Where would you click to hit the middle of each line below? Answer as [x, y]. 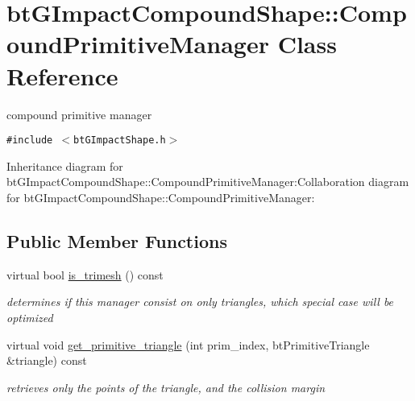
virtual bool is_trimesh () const [85, 274]
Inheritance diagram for [65, 165]
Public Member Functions [117, 240]
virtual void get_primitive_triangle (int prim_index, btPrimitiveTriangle [188, 344]
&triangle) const [47, 360]
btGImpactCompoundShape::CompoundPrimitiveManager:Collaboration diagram [208, 182]
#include [30, 141]
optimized [30, 317]
